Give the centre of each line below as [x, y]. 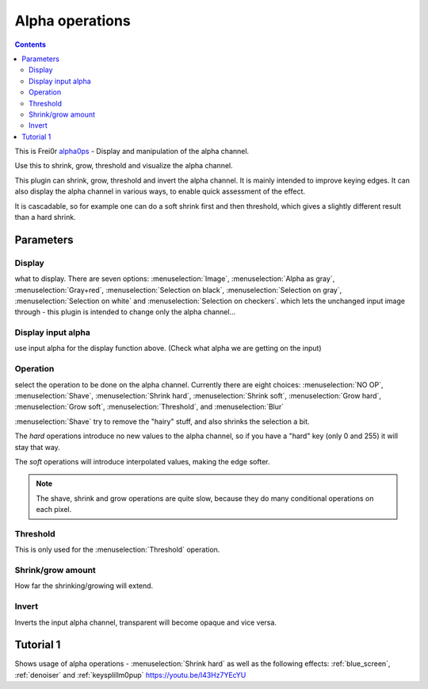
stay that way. [38, 447]
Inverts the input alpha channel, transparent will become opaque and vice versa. [146, 622]
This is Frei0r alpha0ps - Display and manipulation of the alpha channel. [132, 152]
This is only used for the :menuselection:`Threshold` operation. [117, 550]
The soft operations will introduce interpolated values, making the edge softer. [142, 461]
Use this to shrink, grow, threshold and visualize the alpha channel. [124, 166]
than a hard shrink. [45, 217]
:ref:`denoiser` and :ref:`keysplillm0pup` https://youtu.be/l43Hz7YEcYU [130, 675]
